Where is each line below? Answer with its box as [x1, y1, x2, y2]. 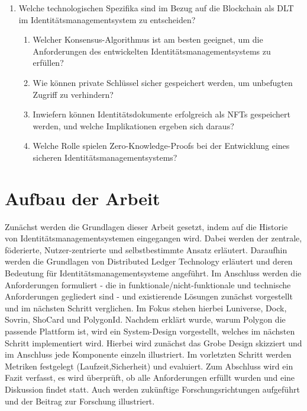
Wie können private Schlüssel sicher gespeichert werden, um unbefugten [33, 76, 293, 88]
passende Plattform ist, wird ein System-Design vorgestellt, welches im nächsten [5, 325, 295, 337]
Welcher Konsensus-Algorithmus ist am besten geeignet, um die [33, 33, 263, 46]
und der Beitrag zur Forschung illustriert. [5, 394, 155, 407]
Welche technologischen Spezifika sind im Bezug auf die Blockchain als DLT [18, 2, 294, 14]
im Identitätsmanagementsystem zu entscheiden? [18, 13, 196, 26]
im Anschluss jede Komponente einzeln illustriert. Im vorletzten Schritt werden [5, 348, 292, 361]
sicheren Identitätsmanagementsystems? [33, 151, 177, 163]
